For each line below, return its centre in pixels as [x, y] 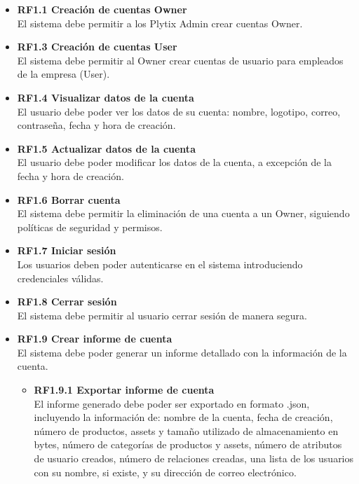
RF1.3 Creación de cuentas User [97, 47]
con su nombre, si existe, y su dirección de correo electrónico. [165, 472]
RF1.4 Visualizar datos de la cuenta [106, 97]
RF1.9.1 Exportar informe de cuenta [124, 390]
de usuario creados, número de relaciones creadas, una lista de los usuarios [194, 458]
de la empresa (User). [63, 74]
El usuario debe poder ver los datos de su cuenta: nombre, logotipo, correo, [179, 111]
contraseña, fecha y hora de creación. [96, 125]
